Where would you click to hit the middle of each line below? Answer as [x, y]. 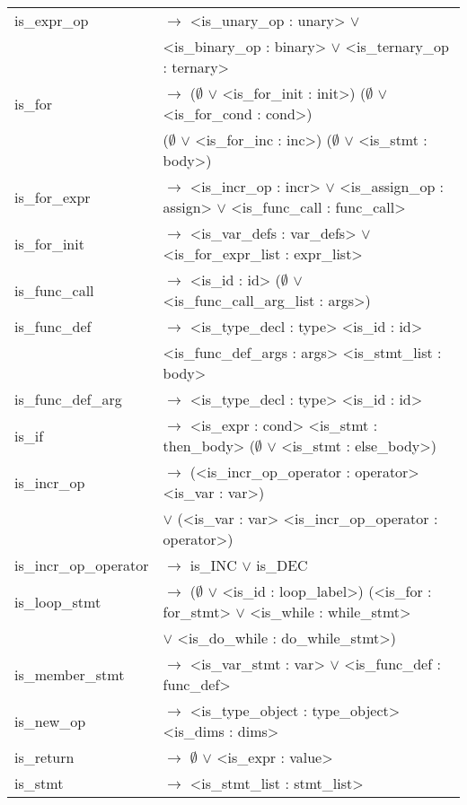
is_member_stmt [70, 674]
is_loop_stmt [58, 601]
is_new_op [50, 721]
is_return [44, 757]
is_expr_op [52, 20]
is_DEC [282, 565]
